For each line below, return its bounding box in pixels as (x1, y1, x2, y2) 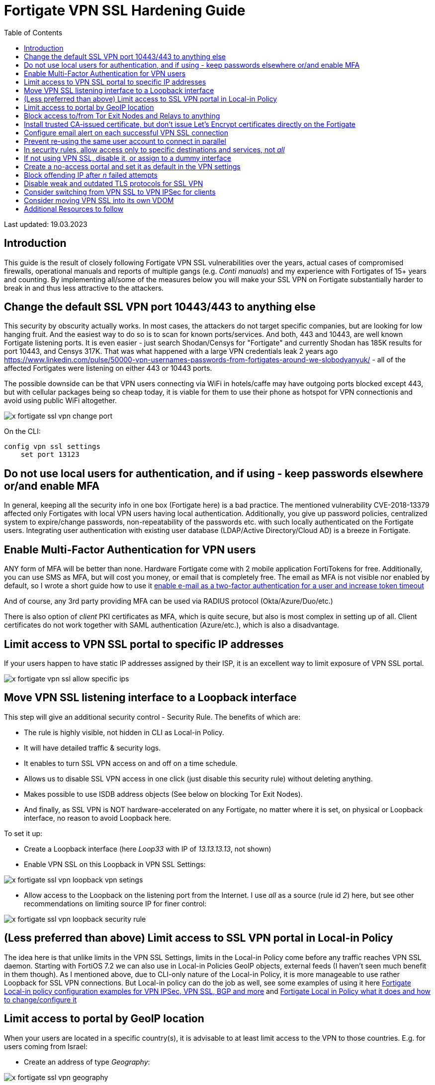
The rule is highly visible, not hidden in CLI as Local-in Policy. (24, 728, 224, 737)
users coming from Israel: (4, 1042, 87, 1051)
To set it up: (4, 829, 43, 838)
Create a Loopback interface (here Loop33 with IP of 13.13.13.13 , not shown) (24, 844, 271, 853)
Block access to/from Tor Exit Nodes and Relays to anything (24, 111, 220, 120)
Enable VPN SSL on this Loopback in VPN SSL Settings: (24, 860, 206, 868)
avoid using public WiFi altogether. (4, 396, 117, 405)
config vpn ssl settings (4, 442, 100, 451)
